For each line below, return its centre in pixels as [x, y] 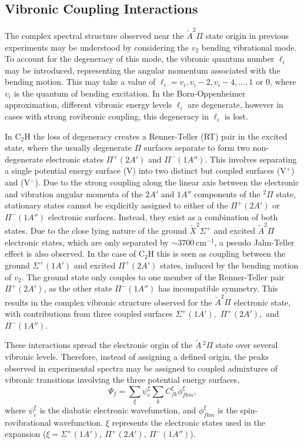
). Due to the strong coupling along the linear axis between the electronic [167, 182]
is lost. [236, 116]
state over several [247, 345]
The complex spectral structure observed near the [94, 35]
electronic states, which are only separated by [87, 242]
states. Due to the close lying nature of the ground [96, 231]
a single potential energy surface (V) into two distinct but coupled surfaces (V [146, 170]
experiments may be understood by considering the [97, 47]
